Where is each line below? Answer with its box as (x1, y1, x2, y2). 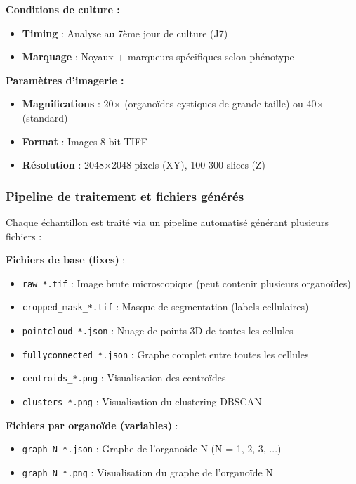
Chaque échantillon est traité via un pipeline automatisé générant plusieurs (6, 214, 329, 229)
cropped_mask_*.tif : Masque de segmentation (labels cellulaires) (22, 299, 309, 314)
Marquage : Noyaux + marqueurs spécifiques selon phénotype (22, 49, 294, 64)
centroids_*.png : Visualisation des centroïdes (22, 370, 226, 385)
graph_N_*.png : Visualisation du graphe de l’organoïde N (22, 464, 273, 479)
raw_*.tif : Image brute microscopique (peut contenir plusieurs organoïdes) (22, 275, 351, 290)
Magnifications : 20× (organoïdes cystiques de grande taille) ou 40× (22, 96, 324, 111)
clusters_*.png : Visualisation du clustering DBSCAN (22, 394, 262, 409)
